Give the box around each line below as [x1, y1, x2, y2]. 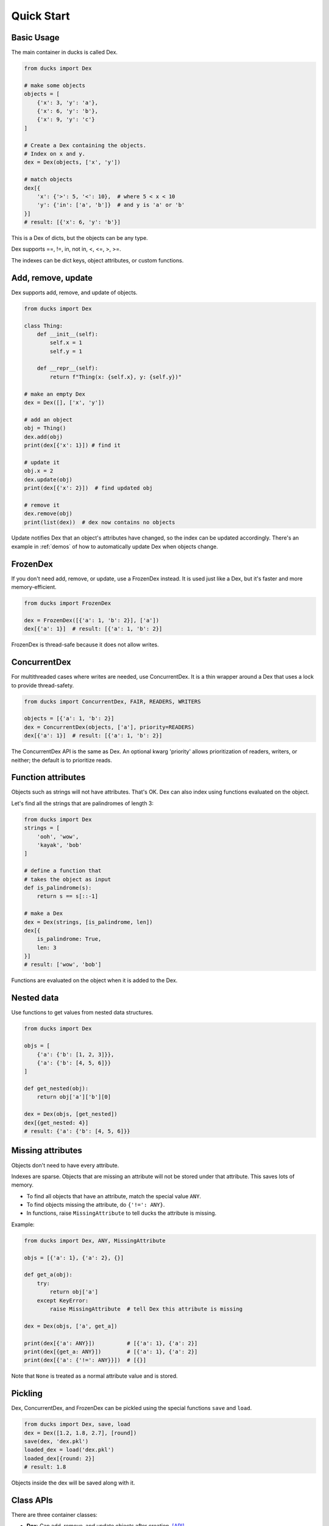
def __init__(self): [37, 330, 99, 338]
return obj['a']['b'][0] [37, 1093, 111, 1101]
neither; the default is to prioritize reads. [11, 756, 113, 764]
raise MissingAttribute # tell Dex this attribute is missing [49, 1305, 243, 1312]
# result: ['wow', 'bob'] [24, 961, 102, 968]
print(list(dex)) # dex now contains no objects [24, 519, 175, 526]
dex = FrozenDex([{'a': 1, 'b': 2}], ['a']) [24, 617, 160, 624]
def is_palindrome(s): [24, 884, 92, 891]
